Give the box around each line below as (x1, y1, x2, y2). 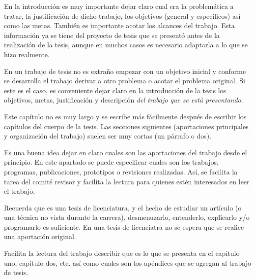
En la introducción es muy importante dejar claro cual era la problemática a (4, 1, 234, 11)
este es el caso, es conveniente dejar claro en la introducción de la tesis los (4, 85, 227, 95)
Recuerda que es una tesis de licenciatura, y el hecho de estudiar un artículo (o (4, 202, 242, 212)
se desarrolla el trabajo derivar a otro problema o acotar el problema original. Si (4, 75, 245, 86)
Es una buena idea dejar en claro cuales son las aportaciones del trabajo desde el (4, 147, 247, 157)
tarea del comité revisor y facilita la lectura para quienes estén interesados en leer (4, 176, 250, 186)
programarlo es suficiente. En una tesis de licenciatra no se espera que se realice (4, 221, 244, 232)
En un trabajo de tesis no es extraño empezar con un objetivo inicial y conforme (4, 66, 246, 76)
